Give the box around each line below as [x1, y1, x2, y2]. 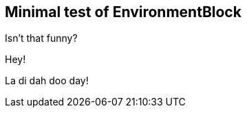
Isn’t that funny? [5, 32, 78, 45]
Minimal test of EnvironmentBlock [5, 3, 241, 21]
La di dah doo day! [5, 75, 89, 87]
